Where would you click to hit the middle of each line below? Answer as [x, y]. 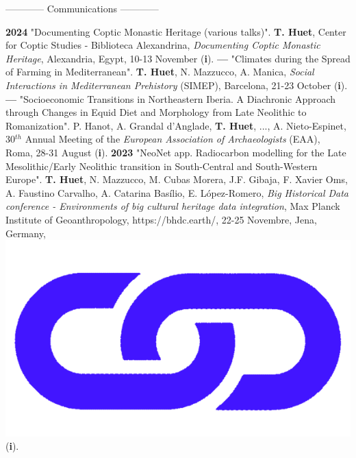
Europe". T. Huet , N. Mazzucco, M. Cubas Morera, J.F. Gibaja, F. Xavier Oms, [177, 179]
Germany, [26, 233]
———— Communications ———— [82, 8]
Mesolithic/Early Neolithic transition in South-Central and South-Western [162, 166]
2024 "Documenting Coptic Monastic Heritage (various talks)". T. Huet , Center [176, 31]
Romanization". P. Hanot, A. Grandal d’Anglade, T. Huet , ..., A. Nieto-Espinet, [176, 125]
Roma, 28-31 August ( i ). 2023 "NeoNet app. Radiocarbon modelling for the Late [176, 152]
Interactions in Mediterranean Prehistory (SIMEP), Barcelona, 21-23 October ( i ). [177, 85]
